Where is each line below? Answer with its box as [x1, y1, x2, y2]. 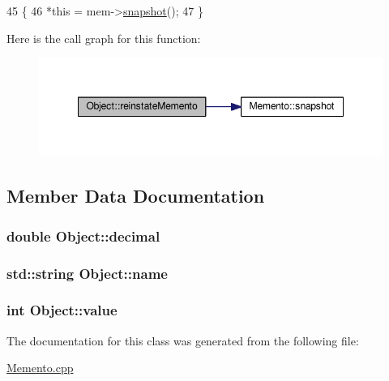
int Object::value [6, 300, 118, 320]
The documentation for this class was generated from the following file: [6, 332, 359, 349]
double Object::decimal [6, 225, 160, 246]
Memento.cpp [6, 359, 74, 376]
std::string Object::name [6, 263, 168, 283]
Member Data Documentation [6, 183, 265, 208]
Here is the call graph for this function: [6, 29, 201, 46]
